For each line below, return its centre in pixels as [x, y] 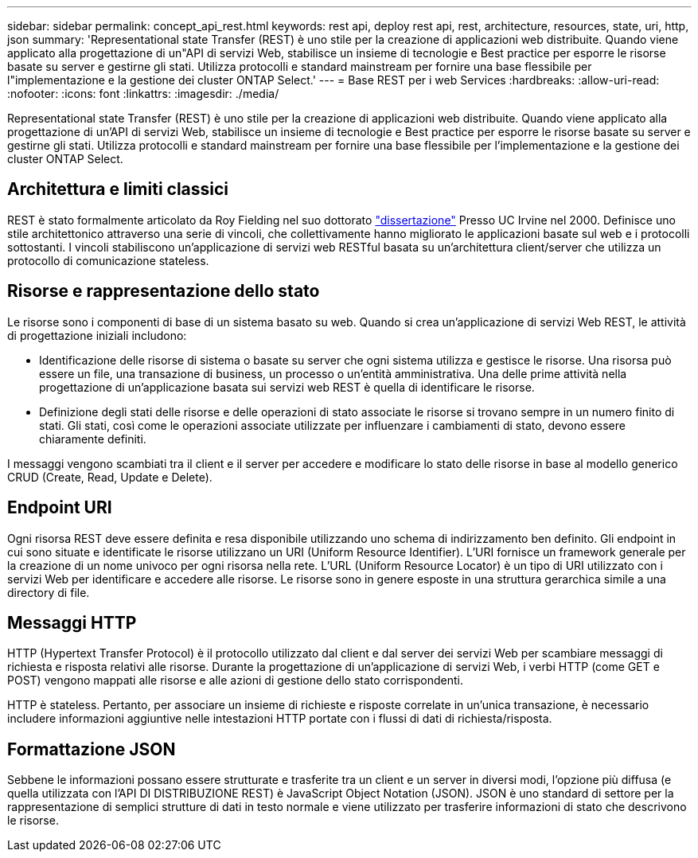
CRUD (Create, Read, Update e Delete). [110, 477]
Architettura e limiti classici [118, 189]
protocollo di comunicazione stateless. [108, 260]
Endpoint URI [60, 508]
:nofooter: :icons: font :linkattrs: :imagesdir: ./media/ [143, 94]
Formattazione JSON [92, 749]
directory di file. [49, 592]
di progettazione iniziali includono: [97, 335]
